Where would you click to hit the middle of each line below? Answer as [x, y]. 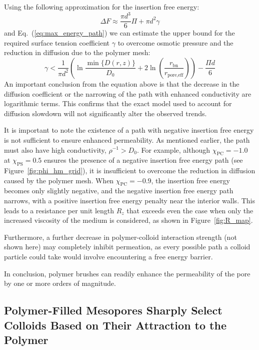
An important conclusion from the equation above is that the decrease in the [122, 83]
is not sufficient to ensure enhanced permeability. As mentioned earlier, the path [127, 139]
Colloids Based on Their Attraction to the [115, 325]
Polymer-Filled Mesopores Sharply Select [113, 310]
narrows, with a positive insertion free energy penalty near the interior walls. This [129, 201]
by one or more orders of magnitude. [60, 283]
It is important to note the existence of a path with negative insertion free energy [129, 130]
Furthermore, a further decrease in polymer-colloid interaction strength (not [120, 237]
